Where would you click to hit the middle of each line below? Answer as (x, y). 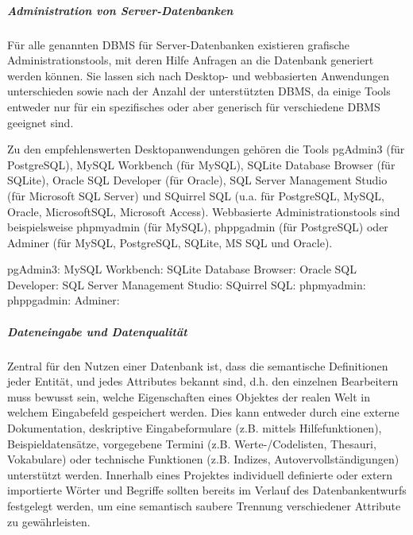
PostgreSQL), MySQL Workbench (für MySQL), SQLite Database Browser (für (201, 164)
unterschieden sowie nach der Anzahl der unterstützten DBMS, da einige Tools (199, 91)
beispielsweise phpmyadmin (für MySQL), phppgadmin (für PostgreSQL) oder (198, 227)
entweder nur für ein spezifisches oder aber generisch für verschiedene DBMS (194, 106)
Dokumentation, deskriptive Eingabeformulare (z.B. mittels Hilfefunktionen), (195, 428)
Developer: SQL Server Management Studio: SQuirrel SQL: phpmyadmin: (187, 284)
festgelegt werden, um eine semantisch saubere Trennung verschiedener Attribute (204, 505)
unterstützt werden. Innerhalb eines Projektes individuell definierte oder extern (200, 474)
